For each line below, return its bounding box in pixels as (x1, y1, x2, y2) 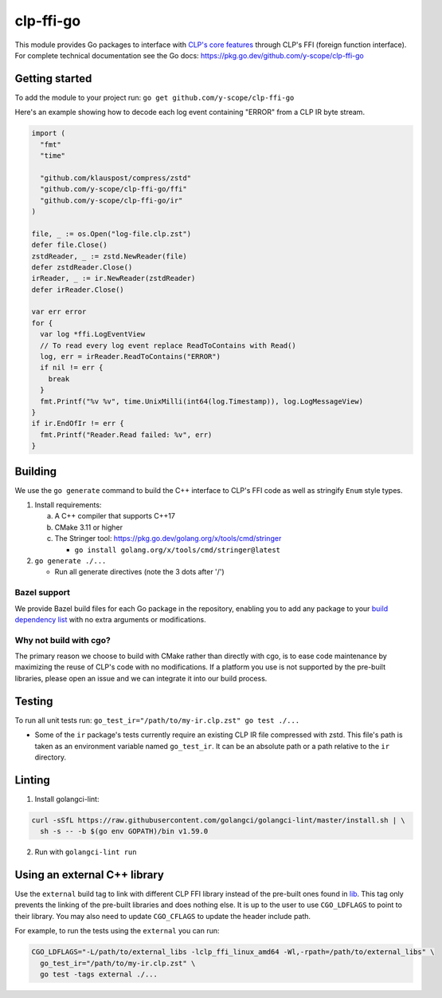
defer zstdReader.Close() (31, 262, 133, 271)
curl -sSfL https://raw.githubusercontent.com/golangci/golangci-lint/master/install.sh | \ (31, 815, 405, 825)
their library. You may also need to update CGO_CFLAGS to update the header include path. (14, 911, 311, 921)
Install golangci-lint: (34, 794, 100, 803)
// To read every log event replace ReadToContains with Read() (40, 341, 296, 350)
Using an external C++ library (14, 868, 165, 882)
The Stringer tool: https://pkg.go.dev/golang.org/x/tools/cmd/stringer (54, 534, 282, 543)
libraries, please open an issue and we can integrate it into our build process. (14, 673, 268, 683)
